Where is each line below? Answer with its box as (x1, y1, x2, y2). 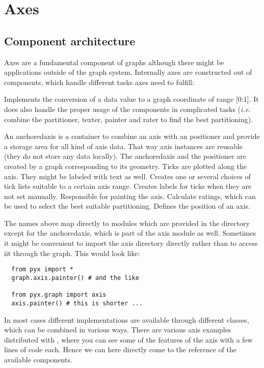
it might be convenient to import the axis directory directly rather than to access (4, 238, 258, 248)
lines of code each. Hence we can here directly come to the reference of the (4, 344, 236, 355)
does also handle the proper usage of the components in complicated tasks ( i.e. (4, 103, 251, 114)
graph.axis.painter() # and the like (11, 274, 139, 281)
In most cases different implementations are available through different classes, (4, 314, 249, 325)
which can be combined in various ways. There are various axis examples (4, 324, 231, 335)
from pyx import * (11, 266, 74, 273)
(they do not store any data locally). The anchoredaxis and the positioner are (4, 151, 246, 161)
